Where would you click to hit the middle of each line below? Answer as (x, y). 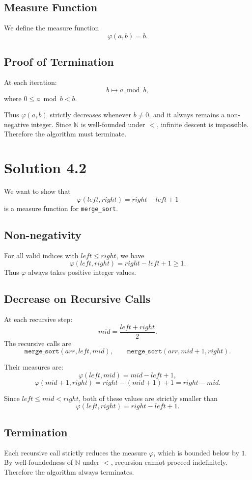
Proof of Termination (59, 62)
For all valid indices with (41, 255)
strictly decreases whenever (91, 115)
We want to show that (37, 191)
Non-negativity (43, 234)
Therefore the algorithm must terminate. (65, 134)
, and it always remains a (187, 115)
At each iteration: (30, 82)
